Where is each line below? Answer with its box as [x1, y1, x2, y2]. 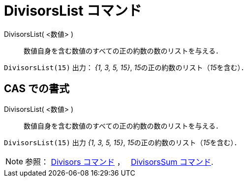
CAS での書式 [4, 82, 70, 95]
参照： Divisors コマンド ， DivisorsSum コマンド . [25, 156, 214, 167]
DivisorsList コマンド [4, 2, 142, 19]
